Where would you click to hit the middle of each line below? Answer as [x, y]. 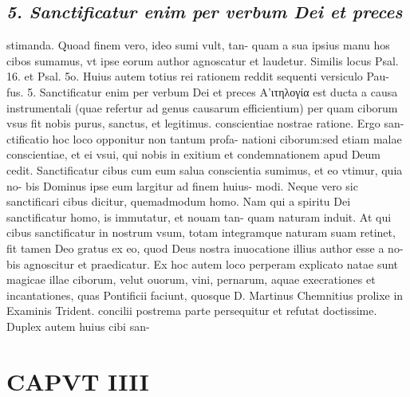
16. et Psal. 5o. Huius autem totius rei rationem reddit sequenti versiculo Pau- [198, 76]
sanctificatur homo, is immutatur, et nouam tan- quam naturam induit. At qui [199, 216]
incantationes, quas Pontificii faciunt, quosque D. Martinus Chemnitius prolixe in [205, 295]
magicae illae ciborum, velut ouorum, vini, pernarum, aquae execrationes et [191, 279]
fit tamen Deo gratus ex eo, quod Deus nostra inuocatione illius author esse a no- [205, 248]
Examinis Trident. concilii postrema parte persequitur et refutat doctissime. [192, 311]
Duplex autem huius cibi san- [78, 326]
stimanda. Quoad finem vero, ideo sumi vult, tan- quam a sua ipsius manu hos [198, 45]
